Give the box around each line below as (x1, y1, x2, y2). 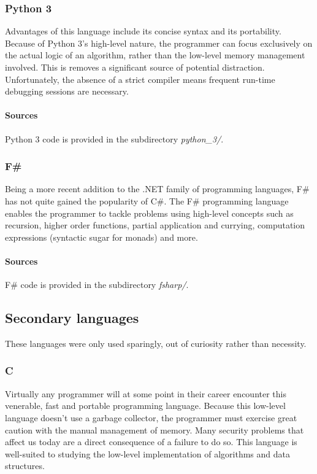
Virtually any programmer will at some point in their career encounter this (5, 387, 286, 400)
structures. (5, 459, 45, 472)
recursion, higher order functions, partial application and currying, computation (5, 219, 305, 231)
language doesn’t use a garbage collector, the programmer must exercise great (5, 411, 297, 424)
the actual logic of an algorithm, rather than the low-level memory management (5, 49, 305, 61)
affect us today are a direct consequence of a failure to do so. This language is (5, 435, 297, 448)
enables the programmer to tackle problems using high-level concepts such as (5, 206, 294, 219)
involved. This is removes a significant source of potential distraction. (5, 61, 265, 73)
